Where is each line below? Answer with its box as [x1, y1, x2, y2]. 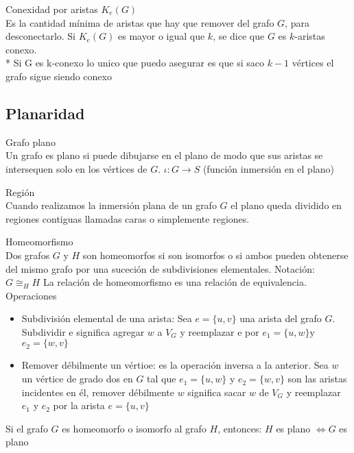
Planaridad [5, 102, 85, 123]
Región [5, 184, 35, 199]
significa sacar [187, 384, 246, 399]
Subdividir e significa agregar [21, 324, 145, 339]
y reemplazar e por [180, 324, 259, 339]
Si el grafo [5, 421, 48, 435]
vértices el [292, 56, 334, 70]
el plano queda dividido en [231, 198, 342, 212]
